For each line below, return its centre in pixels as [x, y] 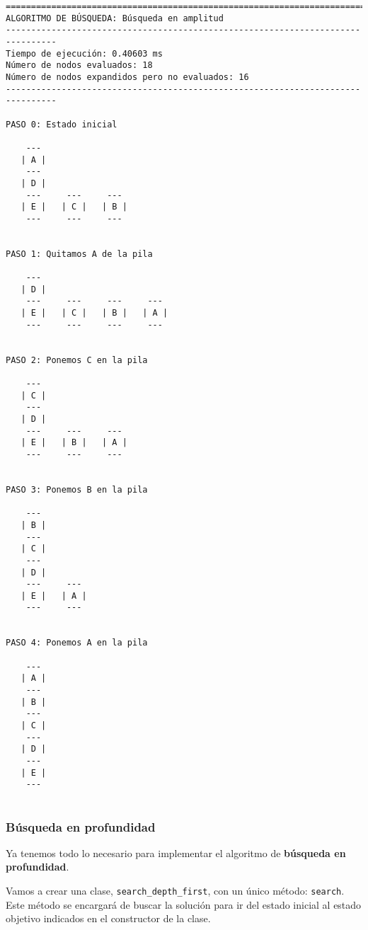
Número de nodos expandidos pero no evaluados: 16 [127, 77]
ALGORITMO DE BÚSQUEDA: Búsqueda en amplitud [115, 18]
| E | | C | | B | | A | [94, 313]
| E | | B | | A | [74, 443]
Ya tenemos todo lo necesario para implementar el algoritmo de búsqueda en [176, 852]
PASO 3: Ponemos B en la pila [77, 489]
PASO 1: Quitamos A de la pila [79, 254]
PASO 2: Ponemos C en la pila [77, 360]
